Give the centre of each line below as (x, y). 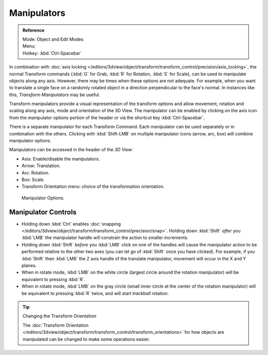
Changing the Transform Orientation (60, 316)
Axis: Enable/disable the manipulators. (61, 159)
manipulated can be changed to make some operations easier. (86, 339)
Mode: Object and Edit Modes (53, 39)
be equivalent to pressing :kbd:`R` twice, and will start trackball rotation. (95, 293)
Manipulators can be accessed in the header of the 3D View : (71, 150)
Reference (33, 30)
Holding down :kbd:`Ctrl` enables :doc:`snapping (71, 224)
